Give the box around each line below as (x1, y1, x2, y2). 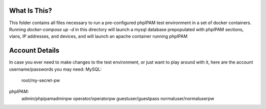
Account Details (9, 46, 60, 55)
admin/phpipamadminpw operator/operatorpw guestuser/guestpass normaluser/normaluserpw (21, 95, 214, 101)
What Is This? (9, 6, 52, 15)
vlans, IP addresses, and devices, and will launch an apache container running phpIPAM (9, 34, 188, 39)
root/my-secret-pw (21, 77, 60, 83)
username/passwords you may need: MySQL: (9, 66, 102, 72)
